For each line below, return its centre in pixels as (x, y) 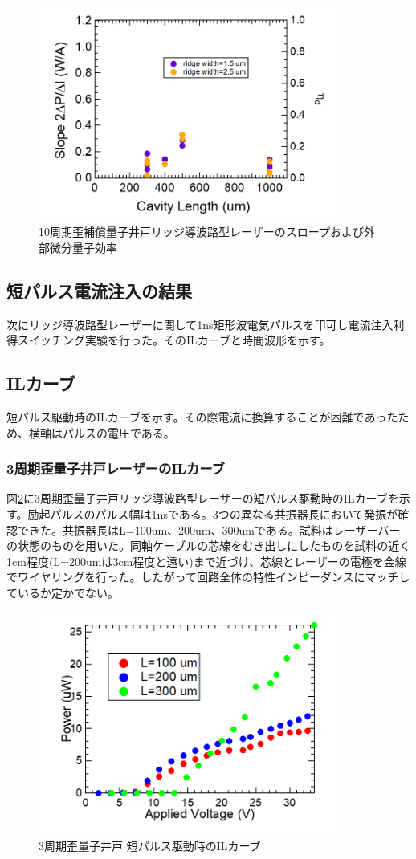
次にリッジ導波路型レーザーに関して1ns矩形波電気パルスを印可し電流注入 (200, 324)
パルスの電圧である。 (118, 432)
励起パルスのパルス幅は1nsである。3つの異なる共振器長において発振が (213, 514)
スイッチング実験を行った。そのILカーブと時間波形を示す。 (174, 340)
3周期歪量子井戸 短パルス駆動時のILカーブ (150, 846)
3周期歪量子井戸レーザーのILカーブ (116, 468)
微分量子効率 (83, 247)
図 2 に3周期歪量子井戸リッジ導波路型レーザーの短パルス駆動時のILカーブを (203, 498)
